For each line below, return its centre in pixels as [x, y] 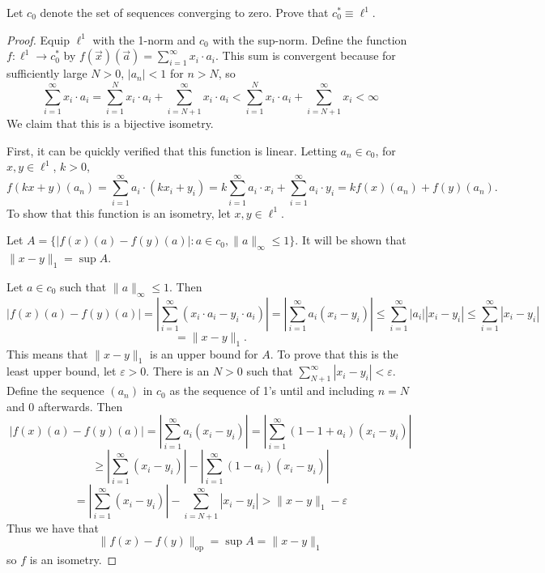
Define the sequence [55, 390]
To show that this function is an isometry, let [119, 212]
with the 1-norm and [144, 39]
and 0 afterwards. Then [65, 406]
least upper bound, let [62, 371]
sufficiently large [47, 73]
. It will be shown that [351, 240]
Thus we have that [53, 527]
